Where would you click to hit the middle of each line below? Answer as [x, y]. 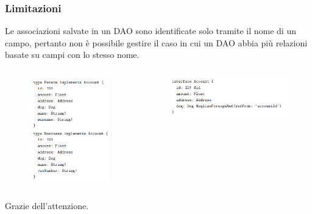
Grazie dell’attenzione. [47, 205]
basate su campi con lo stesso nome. [72, 55]
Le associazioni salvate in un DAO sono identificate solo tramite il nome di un [151, 31]
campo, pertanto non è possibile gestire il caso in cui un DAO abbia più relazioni [156, 42]
